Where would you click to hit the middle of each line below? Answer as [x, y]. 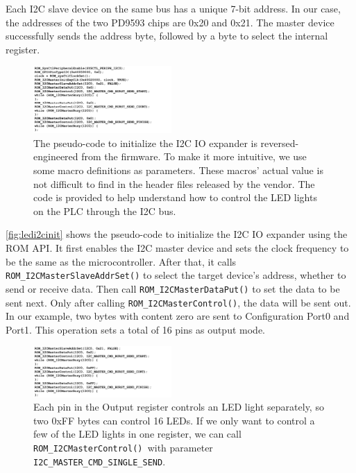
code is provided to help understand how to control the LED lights [175, 197]
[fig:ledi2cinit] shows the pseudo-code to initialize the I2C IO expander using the [177, 234]
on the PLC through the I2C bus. [105, 210]
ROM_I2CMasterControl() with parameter [123, 447]
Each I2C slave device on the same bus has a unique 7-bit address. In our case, [173, 8]
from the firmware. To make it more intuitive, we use [194, 156]
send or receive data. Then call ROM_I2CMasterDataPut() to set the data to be [173, 288]
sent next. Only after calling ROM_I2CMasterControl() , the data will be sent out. [178, 302]
